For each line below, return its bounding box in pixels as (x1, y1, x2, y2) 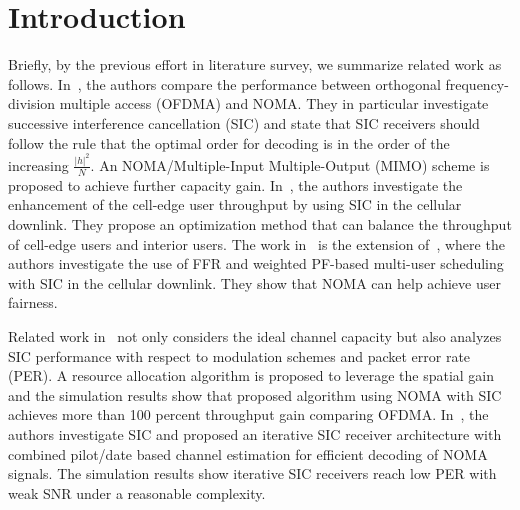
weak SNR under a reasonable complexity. (8, 482, 266, 503)
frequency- (445, 73, 509, 94)
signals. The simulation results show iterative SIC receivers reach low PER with (8, 463, 497, 484)
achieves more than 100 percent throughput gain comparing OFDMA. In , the (8, 404, 489, 425)
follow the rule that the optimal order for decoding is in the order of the (8, 132, 450, 153)
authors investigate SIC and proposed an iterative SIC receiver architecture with (8, 423, 502, 444)
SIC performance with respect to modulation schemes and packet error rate (8, 345, 471, 366)
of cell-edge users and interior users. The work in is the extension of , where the (8, 233, 505, 254)
